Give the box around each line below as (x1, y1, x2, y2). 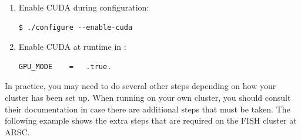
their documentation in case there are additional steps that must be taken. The (5, 103, 290, 115)
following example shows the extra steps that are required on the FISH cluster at (5, 114, 297, 127)
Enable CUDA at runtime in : (18, 40, 126, 53)
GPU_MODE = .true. (18, 62, 112, 71)
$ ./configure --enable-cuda (18, 23, 133, 32)
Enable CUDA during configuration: (18, 1, 149, 13)
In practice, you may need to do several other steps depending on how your (5, 80, 276, 92)
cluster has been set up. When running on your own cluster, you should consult (5, 91, 291, 103)
